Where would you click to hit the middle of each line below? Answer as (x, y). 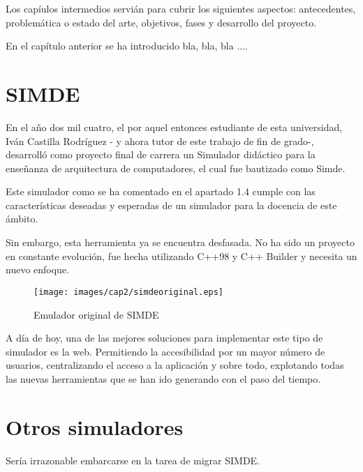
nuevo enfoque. (38, 269)
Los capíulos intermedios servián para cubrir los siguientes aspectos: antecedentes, (181, 8)
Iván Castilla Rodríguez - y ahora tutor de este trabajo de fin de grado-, (160, 140)
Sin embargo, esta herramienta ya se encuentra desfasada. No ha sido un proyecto (180, 242)
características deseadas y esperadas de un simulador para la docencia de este (171, 205)
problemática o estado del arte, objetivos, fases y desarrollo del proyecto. (161, 22)
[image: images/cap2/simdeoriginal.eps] (129, 292)
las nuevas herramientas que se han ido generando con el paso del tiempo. (163, 378)
